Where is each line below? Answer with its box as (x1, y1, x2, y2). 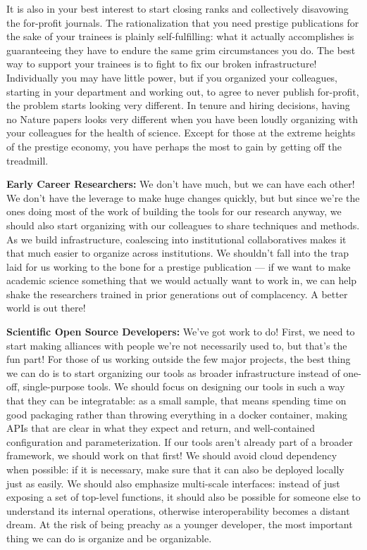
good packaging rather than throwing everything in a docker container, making (6, 407, 348, 421)
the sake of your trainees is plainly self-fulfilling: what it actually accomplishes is (6, 29, 354, 44)
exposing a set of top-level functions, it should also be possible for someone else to (6, 490, 361, 504)
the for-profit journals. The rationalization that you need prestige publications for (6, 15, 359, 30)
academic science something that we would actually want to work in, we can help (6, 273, 357, 288)
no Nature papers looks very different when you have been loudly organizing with (6, 111, 358, 126)
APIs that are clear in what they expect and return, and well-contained (6, 421, 315, 435)
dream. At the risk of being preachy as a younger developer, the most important (6, 517, 353, 532)
